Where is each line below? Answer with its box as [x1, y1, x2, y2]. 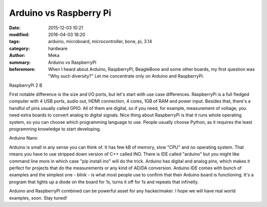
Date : [9, 25, 21, 31]
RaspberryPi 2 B [9, 82, 43, 88]
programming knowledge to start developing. [9, 126, 101, 132]
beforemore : [9, 66, 36, 72]
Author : [9, 52, 26, 58]
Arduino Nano [9, 135, 38, 141]
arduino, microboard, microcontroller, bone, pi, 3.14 [48, 39, 152, 45]
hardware [48, 45, 68, 52]
